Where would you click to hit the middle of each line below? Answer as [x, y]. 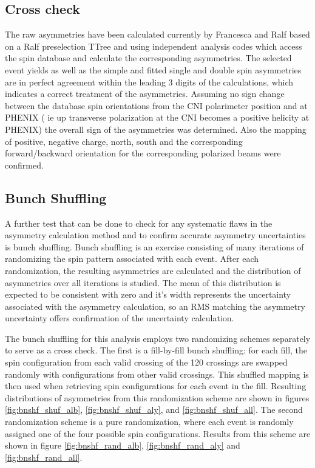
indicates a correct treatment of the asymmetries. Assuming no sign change [145, 94]
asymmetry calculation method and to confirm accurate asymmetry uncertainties [155, 235]
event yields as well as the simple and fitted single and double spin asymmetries [153, 69]
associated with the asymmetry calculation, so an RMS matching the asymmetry [155, 306]
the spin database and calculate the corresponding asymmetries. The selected [148, 58]
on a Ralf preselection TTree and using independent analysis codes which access [154, 46]
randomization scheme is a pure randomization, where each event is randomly [149, 422]
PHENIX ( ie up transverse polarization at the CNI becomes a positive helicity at [157, 117]
